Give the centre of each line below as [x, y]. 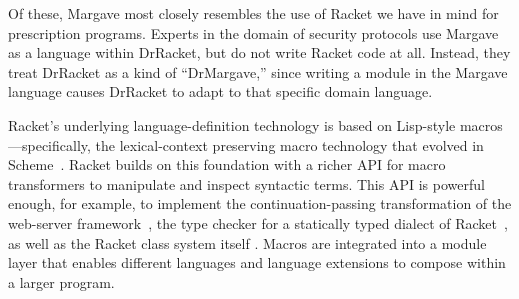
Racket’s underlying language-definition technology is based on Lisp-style [232, 124]
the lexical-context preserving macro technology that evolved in [289, 144]
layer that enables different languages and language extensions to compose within [257, 262]
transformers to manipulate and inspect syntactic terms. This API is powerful [246, 183]
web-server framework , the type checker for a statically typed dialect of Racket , [258, 222]
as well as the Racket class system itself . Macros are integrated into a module [247, 242]
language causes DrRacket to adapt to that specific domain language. [220, 91]
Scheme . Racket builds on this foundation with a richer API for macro [227, 164]
